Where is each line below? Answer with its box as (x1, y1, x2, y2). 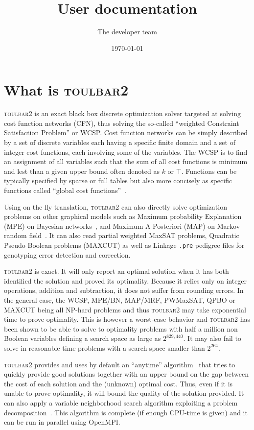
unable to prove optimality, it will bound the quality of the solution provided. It (4, 388, 244, 398)
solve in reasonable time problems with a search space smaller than (4, 342, 205, 353)
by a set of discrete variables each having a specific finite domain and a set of (4, 137, 235, 147)
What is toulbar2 (4, 80, 129, 100)
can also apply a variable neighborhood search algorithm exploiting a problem (4, 397, 238, 407)
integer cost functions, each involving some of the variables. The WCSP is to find (4, 146, 248, 157)
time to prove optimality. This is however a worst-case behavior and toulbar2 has (4, 314, 251, 324)
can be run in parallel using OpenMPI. (4, 417, 120, 427)
